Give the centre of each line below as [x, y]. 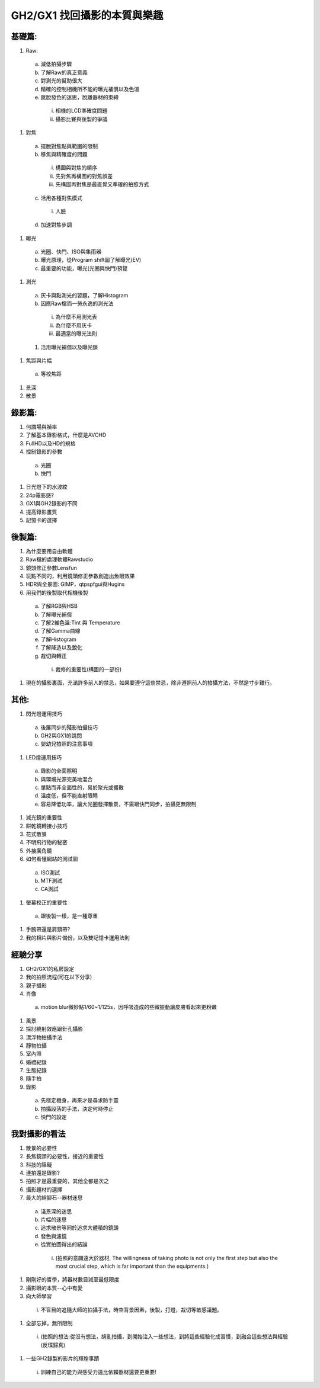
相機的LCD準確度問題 [81, 111]
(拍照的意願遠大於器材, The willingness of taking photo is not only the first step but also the [167, 1258]
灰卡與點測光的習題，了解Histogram [84, 295]
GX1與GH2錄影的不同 [52, 504]
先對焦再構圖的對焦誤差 [84, 176]
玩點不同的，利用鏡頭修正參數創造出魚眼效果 [80, 576]
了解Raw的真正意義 [64, 72]
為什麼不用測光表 [76, 317]
